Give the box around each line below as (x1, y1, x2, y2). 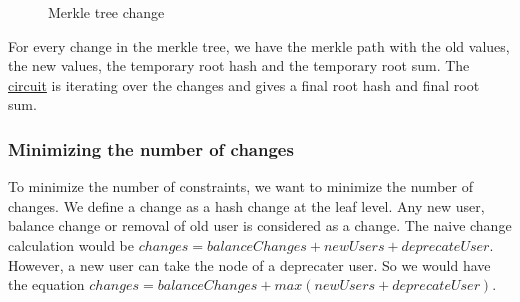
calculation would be (8, 234, 135, 255)
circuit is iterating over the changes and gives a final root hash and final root (8, 74, 480, 95)
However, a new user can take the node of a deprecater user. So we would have (8, 254, 491, 275)
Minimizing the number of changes (8, 136, 294, 161)
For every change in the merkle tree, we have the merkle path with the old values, (8, 35, 510, 56)
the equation (8, 274, 85, 295)
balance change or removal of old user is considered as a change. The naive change (8, 215, 512, 236)
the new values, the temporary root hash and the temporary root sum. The (8, 55, 470, 76)
